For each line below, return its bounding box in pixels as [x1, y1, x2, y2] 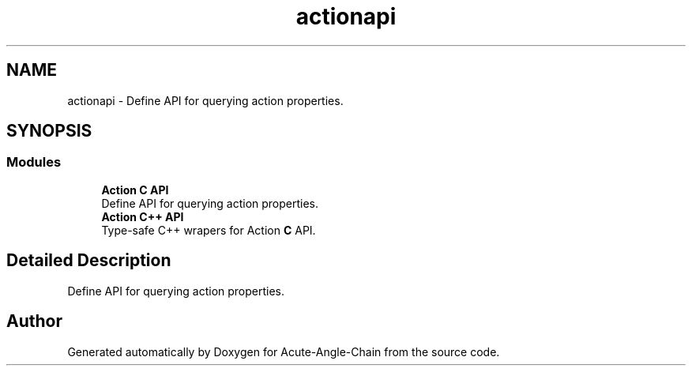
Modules [6, 154, 62, 171]
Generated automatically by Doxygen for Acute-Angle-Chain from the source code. [67, 344, 500, 359]
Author [6, 311, 62, 332]
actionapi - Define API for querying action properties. [67, 93, 344, 107]
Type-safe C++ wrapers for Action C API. [101, 223, 316, 237]
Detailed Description [6, 250, 171, 271]
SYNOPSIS [6, 121, 92, 141]
